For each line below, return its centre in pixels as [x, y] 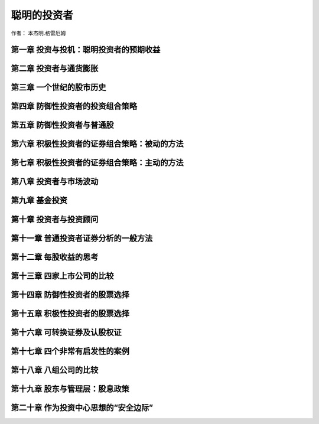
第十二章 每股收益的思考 [55, 257]
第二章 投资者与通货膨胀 [55, 69]
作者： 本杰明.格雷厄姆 [38, 33]
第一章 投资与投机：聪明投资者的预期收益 [86, 50]
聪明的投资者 [42, 15]
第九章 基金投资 [39, 200]
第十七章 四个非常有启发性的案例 [70, 351]
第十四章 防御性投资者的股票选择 [70, 294]
